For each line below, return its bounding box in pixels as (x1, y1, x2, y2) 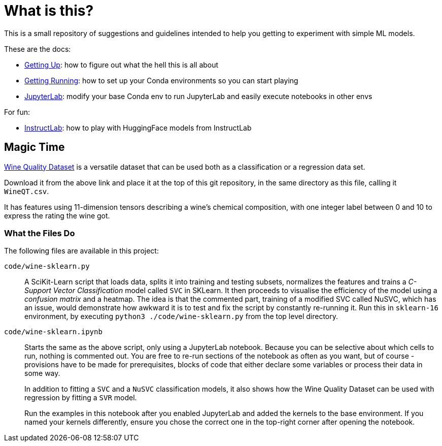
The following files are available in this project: (4, 246, 159, 256)
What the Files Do (4, 228, 75, 238)
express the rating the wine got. (4, 211, 110, 220)
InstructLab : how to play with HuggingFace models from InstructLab (24, 123, 252, 132)
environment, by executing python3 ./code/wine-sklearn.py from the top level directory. (24, 312, 338, 321)
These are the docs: (4, 44, 71, 53)
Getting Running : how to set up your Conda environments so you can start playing (24, 76, 298, 85)
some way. (24, 369, 60, 378)
